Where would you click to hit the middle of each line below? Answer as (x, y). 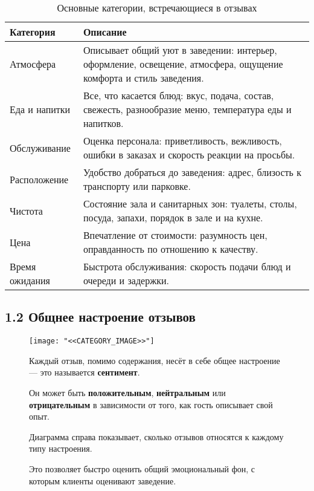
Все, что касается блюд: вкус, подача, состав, (178, 95)
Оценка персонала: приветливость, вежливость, (182, 141)
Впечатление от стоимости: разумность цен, (175, 235)
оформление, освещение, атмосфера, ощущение (183, 64)
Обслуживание (40, 148)
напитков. (103, 123)
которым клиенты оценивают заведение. (103, 480)
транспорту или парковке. (137, 186)
